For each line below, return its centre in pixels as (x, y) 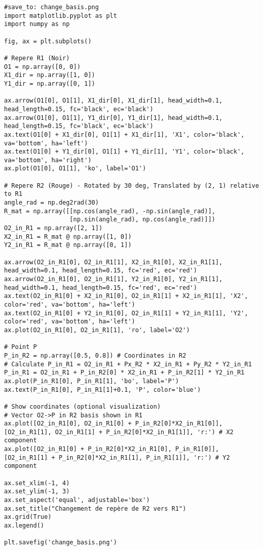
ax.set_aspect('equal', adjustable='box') (77, 500)
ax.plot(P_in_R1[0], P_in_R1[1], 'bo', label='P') (92, 381)
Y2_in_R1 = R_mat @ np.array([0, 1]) (68, 245)
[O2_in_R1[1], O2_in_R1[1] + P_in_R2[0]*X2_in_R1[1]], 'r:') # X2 (119, 432)
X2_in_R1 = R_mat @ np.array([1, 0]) (68, 236)
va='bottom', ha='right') (48, 160)
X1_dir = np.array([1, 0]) (50, 75)
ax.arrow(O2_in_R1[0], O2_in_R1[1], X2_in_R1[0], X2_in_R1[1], (113, 262)
